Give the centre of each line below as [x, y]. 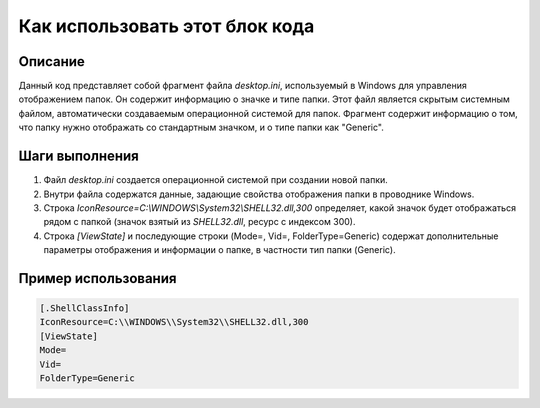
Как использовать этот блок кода [166, 26]
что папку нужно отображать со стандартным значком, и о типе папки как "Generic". [201, 127]
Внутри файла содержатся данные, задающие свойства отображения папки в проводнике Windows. [259, 194]
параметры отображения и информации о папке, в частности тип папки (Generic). [219, 250]
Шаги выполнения [78, 156]
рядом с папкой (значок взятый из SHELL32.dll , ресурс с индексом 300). [199, 222]
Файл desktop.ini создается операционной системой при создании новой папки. [216, 180]
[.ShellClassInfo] [84, 308]
